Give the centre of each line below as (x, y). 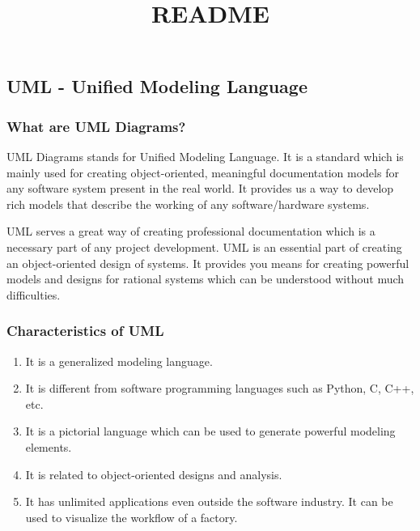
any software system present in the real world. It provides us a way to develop (200, 188)
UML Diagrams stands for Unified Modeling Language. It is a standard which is (205, 156)
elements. (49, 446)
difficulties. (34, 294)
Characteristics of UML (85, 331)
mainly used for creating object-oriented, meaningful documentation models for (203, 172)
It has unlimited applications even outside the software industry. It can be (209, 501)
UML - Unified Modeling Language (157, 86)
